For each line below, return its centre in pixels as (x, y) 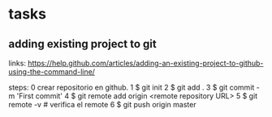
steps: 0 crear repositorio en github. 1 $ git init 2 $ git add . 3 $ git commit (132, 87)
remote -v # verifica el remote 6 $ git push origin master (102, 104)
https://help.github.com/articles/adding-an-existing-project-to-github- (146, 63)
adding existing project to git (82, 44)
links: (17, 63)
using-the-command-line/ (52, 72)
